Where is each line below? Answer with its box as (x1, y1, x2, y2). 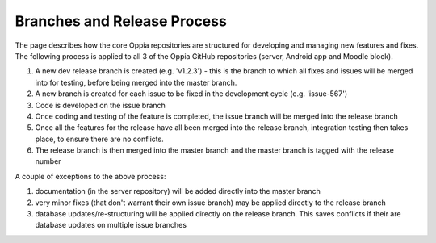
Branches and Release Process (15, 12, 228, 30)
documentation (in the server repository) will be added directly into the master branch (35, 186, 321, 196)
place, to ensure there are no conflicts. (35, 134, 165, 144)
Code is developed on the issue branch (35, 100, 166, 110)
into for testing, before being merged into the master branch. (35, 78, 237, 87)
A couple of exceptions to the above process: (15, 171, 166, 181)
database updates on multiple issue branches (35, 220, 187, 230)
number (35, 157, 61, 166)
